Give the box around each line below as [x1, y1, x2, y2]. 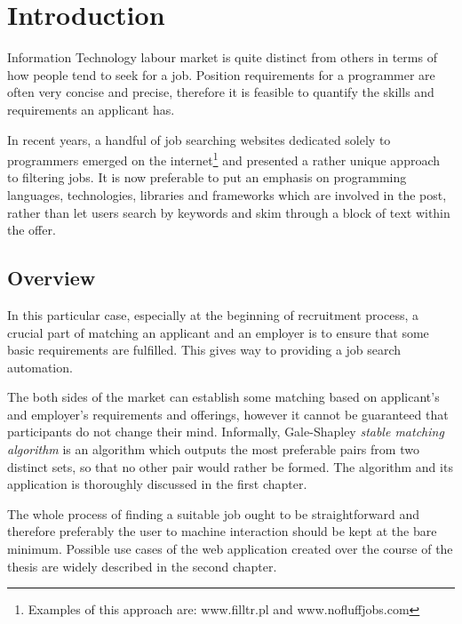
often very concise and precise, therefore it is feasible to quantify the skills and [7, 83, 434, 101]
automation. [7, 357, 73, 376]
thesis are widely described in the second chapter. [7, 556, 277, 575]
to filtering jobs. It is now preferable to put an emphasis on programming [7, 168, 407, 187]
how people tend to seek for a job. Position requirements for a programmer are [7, 65, 435, 84]
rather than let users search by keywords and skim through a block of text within [7, 203, 450, 221]
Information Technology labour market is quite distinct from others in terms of [7, 48, 437, 67]
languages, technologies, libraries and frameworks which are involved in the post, [7, 185, 447, 204]
